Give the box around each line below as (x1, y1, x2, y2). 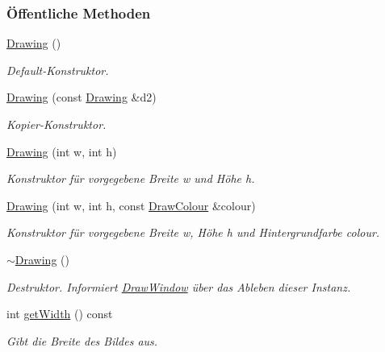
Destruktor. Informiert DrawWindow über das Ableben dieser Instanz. (6, 278, 351, 295)
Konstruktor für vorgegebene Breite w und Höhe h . (6, 170, 255, 187)
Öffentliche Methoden (6, 2, 151, 23)
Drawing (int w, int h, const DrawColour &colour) (6, 197, 256, 213)
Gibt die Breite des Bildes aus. (6, 332, 158, 349)
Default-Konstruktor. (6, 61, 109, 78)
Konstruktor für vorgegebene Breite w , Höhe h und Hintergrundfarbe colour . (6, 224, 380, 241)
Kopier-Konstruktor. (6, 116, 107, 132)
